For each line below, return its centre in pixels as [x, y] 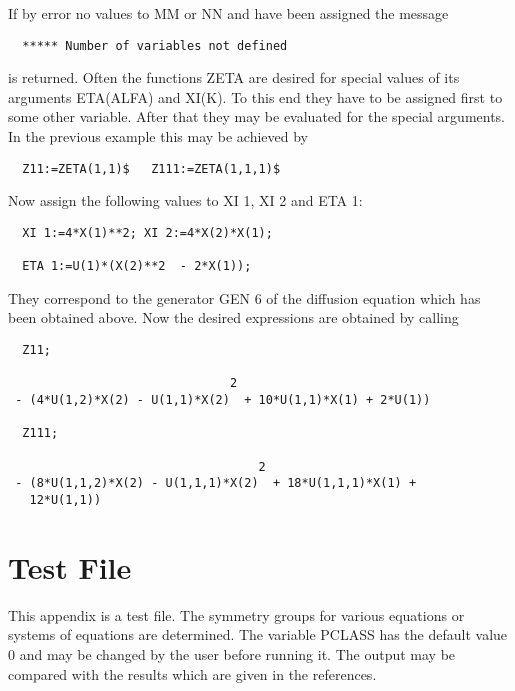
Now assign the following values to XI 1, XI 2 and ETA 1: [185, 200]
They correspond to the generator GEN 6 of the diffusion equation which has [244, 297]
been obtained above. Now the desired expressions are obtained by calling [233, 317]
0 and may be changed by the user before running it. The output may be [232, 653]
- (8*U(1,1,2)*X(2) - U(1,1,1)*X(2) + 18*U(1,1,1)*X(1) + [216, 483]
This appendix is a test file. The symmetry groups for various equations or [236, 614]
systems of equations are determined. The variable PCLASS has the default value [258, 634]
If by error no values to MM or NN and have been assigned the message [228, 13]
